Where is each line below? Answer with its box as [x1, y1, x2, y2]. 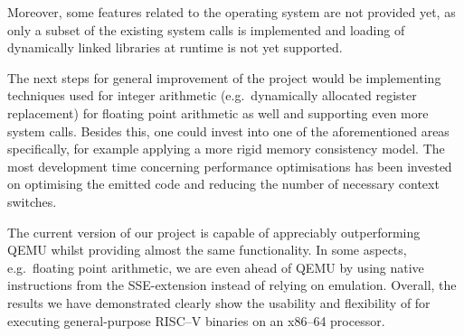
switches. [7, 191, 57, 210]
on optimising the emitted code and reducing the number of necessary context [7, 174, 440, 193]
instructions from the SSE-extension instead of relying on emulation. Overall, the [7, 275, 457, 294]
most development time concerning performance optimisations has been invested [7, 156, 452, 175]
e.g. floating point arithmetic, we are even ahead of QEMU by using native [7, 257, 424, 276]
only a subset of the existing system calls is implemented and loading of [7, 20, 405, 39]
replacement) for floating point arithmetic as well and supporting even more [7, 103, 429, 122]
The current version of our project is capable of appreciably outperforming [7, 222, 421, 241]
